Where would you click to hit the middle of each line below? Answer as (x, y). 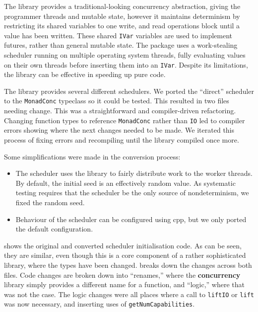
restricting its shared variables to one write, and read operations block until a (122, 26)
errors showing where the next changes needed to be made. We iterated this (119, 130)
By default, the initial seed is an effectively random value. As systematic (126, 183)
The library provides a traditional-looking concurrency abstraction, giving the (122, 6)
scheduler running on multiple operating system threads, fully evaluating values (125, 55)
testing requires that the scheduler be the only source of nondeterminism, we (132, 193)
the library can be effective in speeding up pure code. (85, 74)
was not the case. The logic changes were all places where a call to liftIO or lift (129, 294)
